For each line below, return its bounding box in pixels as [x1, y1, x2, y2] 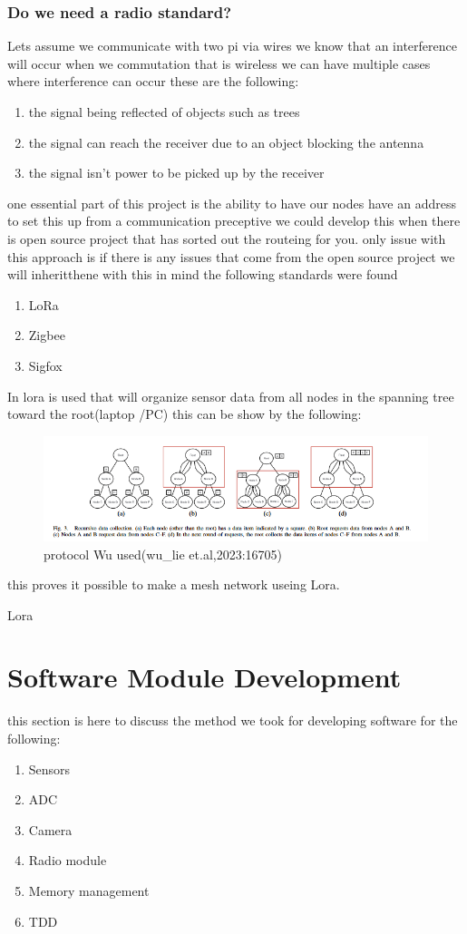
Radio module [28, 851, 107, 870]
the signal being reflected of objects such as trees [28, 102, 300, 121]
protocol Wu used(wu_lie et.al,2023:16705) [44, 544, 283, 563]
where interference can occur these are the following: [7, 72, 299, 91]
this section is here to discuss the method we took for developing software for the [7, 711, 458, 730]
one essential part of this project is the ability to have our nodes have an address [7, 193, 456, 212]
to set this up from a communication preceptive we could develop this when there [7, 211, 461, 230]
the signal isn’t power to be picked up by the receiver [28, 163, 325, 182]
